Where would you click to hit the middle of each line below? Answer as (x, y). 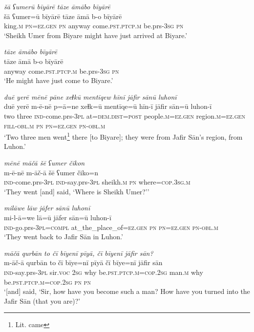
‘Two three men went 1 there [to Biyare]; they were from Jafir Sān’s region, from (123, 136)
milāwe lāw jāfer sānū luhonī (47, 208)
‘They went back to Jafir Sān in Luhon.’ (63, 237)
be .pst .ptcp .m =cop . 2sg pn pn (47, 281)
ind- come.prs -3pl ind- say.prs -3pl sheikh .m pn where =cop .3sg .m (97, 182)
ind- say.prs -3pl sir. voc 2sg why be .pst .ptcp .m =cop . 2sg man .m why (104, 272)
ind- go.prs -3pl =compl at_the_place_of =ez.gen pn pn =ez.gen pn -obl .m (111, 227)
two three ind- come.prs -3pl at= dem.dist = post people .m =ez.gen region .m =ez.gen (125, 115)
